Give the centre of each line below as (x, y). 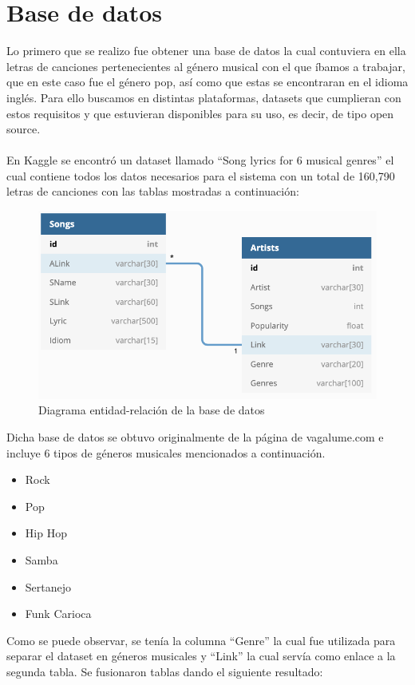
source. (24, 129)
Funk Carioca (58, 614)
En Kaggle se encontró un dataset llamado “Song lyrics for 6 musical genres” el (200, 160)
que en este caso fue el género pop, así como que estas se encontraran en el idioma (207, 82)
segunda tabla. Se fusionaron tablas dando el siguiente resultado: (165, 671)
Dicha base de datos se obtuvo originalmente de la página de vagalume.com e (195, 436)
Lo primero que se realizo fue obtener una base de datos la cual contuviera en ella (206, 51)
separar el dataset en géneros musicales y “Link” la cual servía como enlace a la (201, 656)
